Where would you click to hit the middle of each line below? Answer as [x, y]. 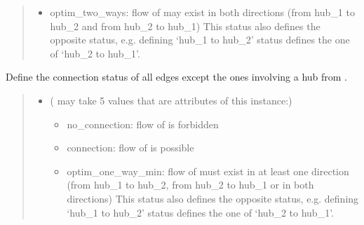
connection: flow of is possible [130, 148]
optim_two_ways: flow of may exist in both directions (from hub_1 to [202, 12]
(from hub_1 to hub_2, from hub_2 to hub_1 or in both [190, 185]
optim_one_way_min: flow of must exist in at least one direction [208, 171]
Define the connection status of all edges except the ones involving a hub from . [177, 77]
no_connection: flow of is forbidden [143, 124]
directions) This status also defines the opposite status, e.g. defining [213, 198]
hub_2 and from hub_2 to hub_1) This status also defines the [185, 26]
